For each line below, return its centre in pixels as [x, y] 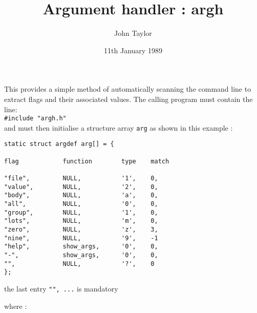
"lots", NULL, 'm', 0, [81, 221]
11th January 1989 [133, 50]
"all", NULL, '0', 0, [81, 204]
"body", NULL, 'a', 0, [81, 195]
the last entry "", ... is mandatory [61, 288]
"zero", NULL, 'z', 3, [81, 229]
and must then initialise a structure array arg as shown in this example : [119, 127]
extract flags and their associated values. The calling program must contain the [128, 99]
